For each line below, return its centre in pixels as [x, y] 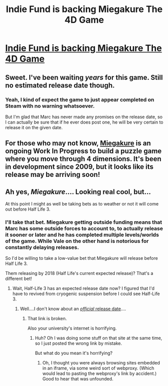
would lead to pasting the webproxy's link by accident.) [100, 373]
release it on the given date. [34, 127]
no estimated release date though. [60, 85]
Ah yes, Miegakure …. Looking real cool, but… [78, 192]
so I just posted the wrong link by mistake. [78, 343]
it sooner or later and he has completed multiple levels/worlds [82, 235]
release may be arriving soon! [53, 175]
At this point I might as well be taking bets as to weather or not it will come [82, 204]
